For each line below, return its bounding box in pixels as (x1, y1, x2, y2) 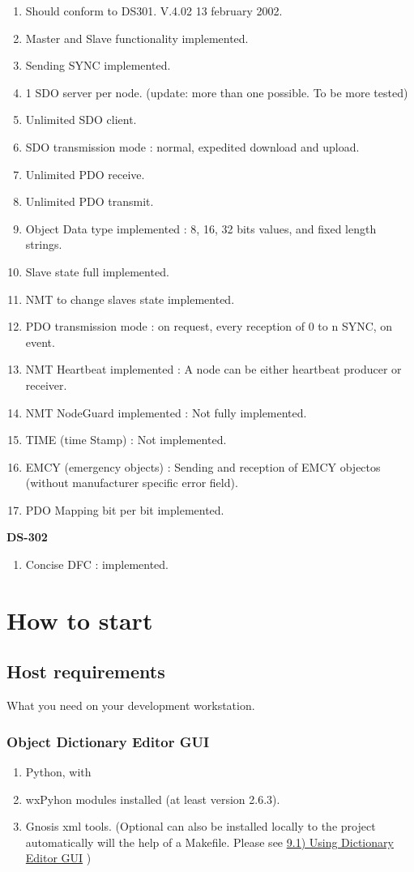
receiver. (25, 376, 67, 393)
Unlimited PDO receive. (25, 165, 145, 182)
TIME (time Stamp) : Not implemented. (25, 431, 227, 448)
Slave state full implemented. (25, 263, 169, 280)
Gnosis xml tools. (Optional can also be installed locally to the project (25, 818, 376, 835)
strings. (25, 236, 62, 253)
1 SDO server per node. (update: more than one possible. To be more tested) (25, 83, 408, 100)
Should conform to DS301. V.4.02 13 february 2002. (25, 2, 283, 19)
